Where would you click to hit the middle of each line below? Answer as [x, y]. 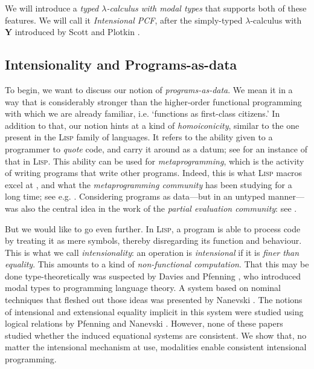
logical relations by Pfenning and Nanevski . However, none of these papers [144, 323]
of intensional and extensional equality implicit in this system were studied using [154, 311]
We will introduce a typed [52, 8]
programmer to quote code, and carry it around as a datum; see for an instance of [156, 149]
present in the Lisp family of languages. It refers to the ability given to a [139, 137]
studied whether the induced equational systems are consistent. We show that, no [156, 335]
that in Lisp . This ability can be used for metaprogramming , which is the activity [155, 161]
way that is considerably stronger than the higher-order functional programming [153, 101]
